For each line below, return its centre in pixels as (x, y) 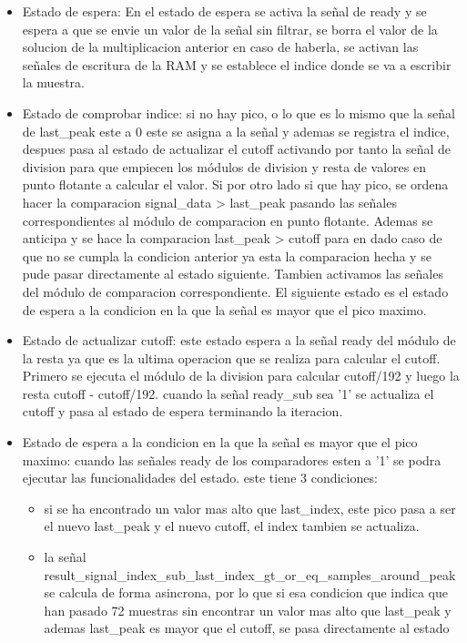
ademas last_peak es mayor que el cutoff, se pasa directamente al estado (247, 628)
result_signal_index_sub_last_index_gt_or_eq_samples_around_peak (250, 574)
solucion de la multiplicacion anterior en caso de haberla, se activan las (220, 47)
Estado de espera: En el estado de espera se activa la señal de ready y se (224, 11)
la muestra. (53, 82)
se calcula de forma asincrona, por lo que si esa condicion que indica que (246, 592)
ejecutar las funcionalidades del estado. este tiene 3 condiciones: (200, 478)
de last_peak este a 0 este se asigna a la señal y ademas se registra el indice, (236, 131)
